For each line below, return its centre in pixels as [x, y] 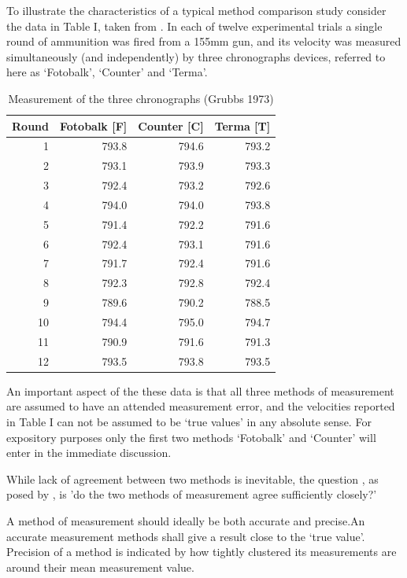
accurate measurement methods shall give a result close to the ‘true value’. [186, 536]
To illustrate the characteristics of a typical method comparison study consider [196, 10]
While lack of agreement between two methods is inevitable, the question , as [192, 479]
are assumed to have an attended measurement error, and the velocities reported [201, 406]
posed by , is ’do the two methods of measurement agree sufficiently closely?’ [192, 494]
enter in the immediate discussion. [89, 453]
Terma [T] [242, 125]
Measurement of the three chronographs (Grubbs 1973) [141, 98]
